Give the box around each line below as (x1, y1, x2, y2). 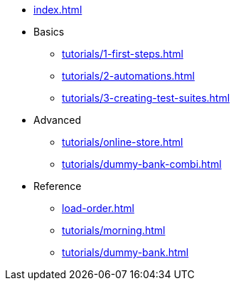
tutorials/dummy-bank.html (62, 246, 189, 258)
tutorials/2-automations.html (62, 70, 195, 82)
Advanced (33, 114, 81, 126)
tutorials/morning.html (62, 224, 166, 236)
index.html (33, 4, 82, 16)
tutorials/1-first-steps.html (62, 48, 183, 60)
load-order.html (62, 202, 134, 214)
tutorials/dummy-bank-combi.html (62, 158, 222, 170)
